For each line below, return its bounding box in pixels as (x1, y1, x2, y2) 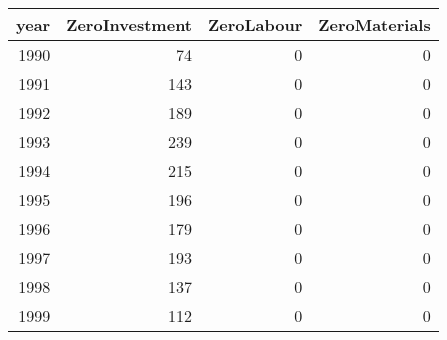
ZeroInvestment (66, 13, 192, 36)
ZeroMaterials (318, 13, 431, 36)
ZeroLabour (208, 13, 303, 36)
